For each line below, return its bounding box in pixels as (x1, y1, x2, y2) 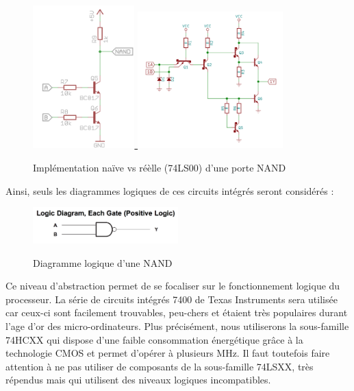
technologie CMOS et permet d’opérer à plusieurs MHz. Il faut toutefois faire (5, 346, 330, 360)
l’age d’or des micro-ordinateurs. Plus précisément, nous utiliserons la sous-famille (5, 318, 349, 333)
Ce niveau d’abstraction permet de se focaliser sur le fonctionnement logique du (5, 279, 340, 293)
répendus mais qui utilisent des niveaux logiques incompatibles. (5, 372, 271, 387)
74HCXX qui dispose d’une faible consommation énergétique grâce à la (5, 332, 303, 346)
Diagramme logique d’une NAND (33, 255, 173, 270)
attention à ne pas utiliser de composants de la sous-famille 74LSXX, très (5, 359, 314, 373)
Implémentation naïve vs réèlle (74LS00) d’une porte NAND (33, 161, 286, 175)
